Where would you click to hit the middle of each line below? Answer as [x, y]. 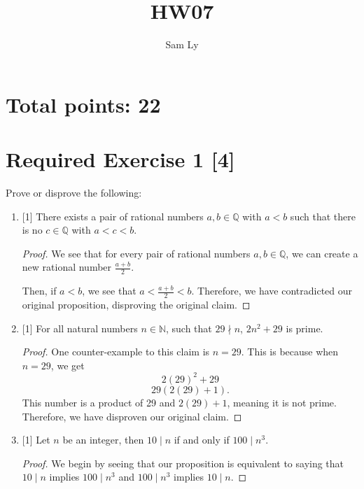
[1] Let [36, 440]
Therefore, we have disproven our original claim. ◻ [132, 416]
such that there [323, 216]
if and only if [202, 440]
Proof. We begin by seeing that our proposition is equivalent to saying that [183, 463]
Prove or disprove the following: [74, 193]
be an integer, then [103, 440]
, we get [68, 365]
